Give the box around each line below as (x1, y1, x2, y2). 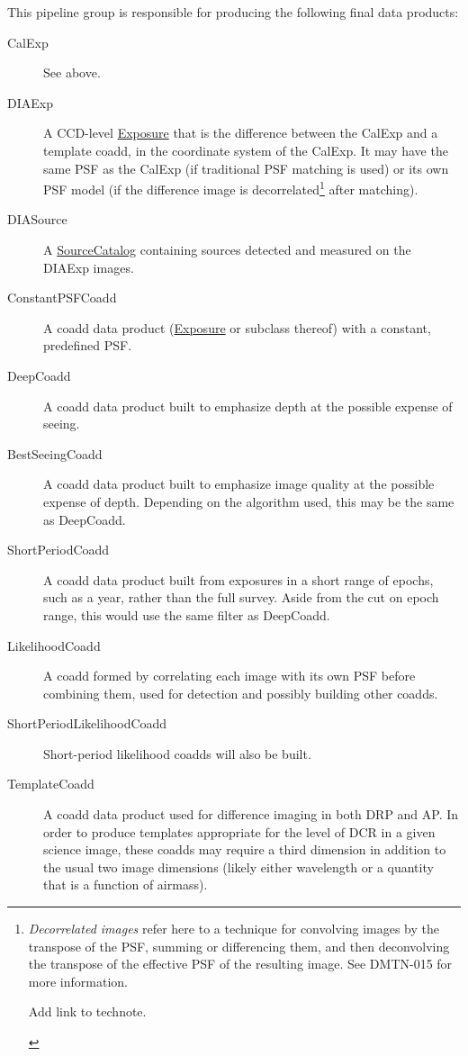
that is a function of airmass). (43, 875, 208, 894)
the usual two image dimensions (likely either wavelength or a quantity (43, 857, 434, 876)
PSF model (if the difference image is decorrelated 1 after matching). (43, 177, 418, 198)
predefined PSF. (43, 336, 132, 355)
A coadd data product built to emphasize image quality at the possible (43, 474, 435, 493)
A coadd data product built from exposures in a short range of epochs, (43, 570, 434, 589)
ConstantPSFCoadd (7, 288, 117, 307)
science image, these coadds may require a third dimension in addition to (43, 840, 446, 859)
